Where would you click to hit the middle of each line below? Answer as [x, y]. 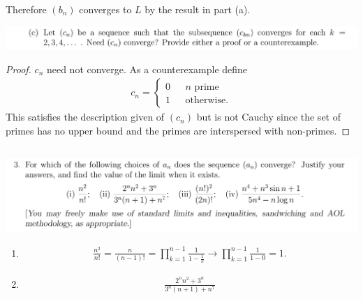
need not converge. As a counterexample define [147, 69]
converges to [105, 9]
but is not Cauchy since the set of [268, 117]
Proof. [18, 69]
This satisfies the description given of [85, 117]
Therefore [26, 9]
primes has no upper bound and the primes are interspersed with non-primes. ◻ [178, 130]
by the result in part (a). [198, 9]
